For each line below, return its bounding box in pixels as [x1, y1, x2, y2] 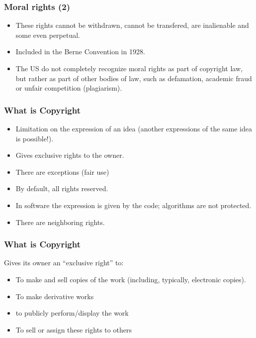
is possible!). [15, 133, 54, 143]
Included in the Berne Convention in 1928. [15, 46, 145, 57]
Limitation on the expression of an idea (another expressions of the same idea [15, 123, 253, 133]
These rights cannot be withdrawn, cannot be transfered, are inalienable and [15, 20, 249, 30]
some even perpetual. [15, 29, 81, 40]
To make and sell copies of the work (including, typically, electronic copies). [15, 274, 246, 284]
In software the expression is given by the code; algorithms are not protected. [15, 200, 252, 210]
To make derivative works [15, 291, 94, 301]
